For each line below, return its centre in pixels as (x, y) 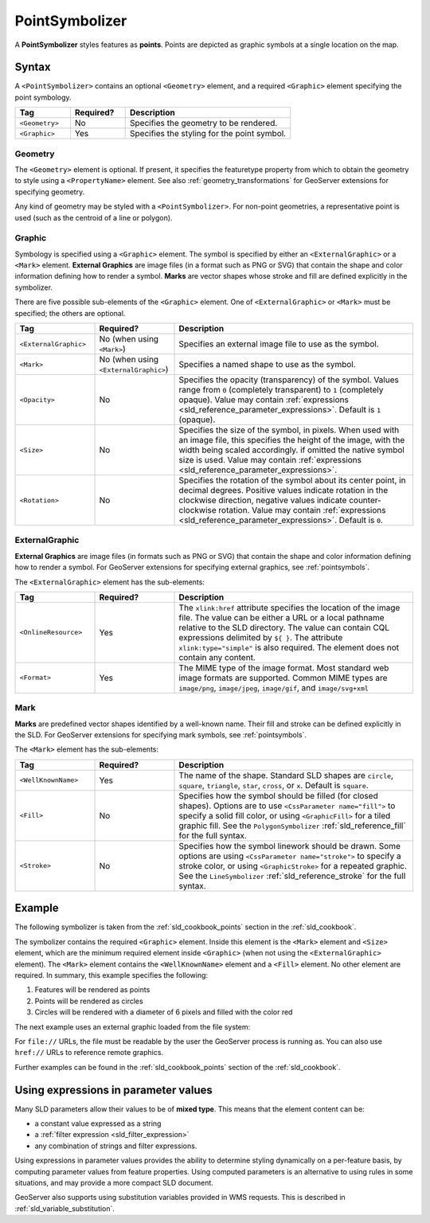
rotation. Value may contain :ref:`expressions (302, 510)
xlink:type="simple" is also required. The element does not (289, 647)
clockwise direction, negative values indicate (263, 500)
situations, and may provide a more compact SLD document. (114, 1182)
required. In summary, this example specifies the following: (111, 975)
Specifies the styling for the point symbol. (208, 134)
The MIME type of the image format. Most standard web (284, 667)
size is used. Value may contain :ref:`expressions (270, 460)
